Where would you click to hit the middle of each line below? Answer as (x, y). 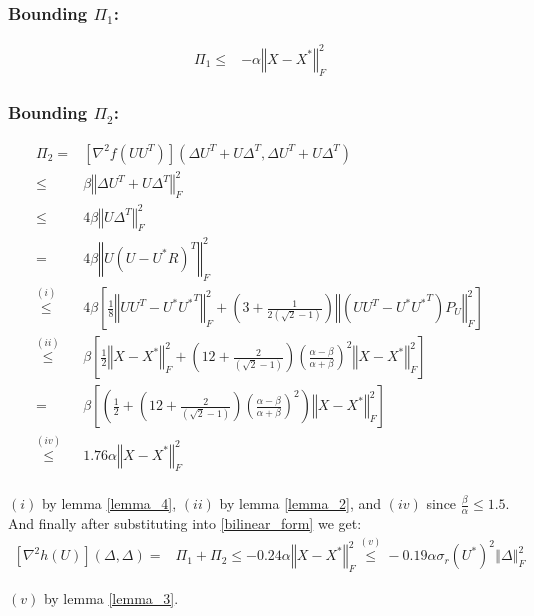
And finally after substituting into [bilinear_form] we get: (185, 523)
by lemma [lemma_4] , (109, 503)
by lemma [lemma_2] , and (300, 503)
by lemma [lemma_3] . (111, 597)
